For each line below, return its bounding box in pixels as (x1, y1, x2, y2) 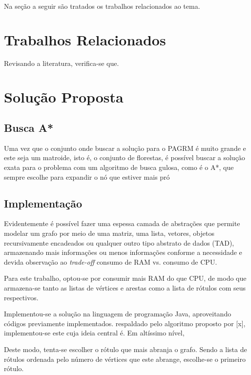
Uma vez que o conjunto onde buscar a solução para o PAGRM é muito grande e (4, 143, 246, 153)
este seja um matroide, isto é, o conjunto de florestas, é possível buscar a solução (4, 152, 245, 163)
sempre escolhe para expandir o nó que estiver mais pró (4, 171, 170, 182)
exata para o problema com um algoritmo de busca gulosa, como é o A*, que (4, 162, 234, 172)
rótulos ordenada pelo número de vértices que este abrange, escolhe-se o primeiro (4, 354, 246, 364)
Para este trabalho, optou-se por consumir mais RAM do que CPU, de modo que (4, 273, 247, 283)
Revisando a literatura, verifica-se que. (4, 58, 119, 68)
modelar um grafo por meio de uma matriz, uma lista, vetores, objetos (4, 228, 214, 238)
